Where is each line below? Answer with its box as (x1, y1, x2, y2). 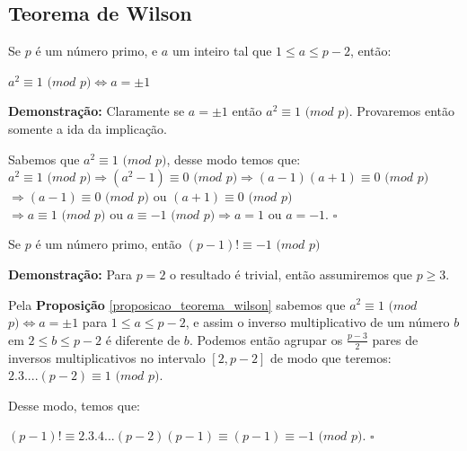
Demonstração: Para (8, 264, 133, 283)
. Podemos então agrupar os (189, 330, 343, 349)
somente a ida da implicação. (8, 119, 168, 137)
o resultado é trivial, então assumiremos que (170, 264, 412, 283)
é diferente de (105, 330, 181, 349)
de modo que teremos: (270, 348, 392, 367)
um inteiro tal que (172, 41, 272, 60)
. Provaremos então (348, 102, 455, 120)
